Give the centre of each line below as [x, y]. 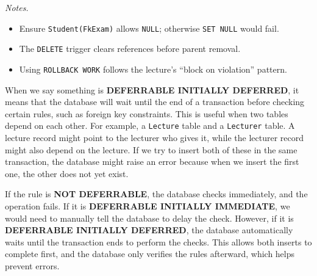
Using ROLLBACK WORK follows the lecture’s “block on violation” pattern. [153, 69]
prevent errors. [32, 265]
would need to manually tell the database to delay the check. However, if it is [149, 218]
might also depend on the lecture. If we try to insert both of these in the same [151, 149]
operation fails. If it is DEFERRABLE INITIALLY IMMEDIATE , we [148, 205]
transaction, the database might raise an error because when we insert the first [152, 162]
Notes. [17, 7]
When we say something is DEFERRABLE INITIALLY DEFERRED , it [152, 89]
